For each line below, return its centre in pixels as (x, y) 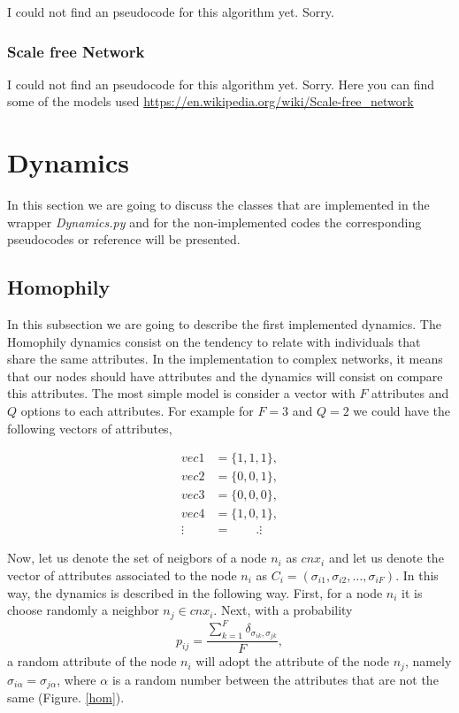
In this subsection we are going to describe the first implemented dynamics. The (224, 324)
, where (76, 679)
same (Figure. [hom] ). (66, 698)
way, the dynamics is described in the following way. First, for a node (195, 592)
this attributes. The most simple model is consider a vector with (181, 393)
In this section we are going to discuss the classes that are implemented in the (218, 205)
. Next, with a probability (283, 610)
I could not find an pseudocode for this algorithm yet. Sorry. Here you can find (221, 84)
